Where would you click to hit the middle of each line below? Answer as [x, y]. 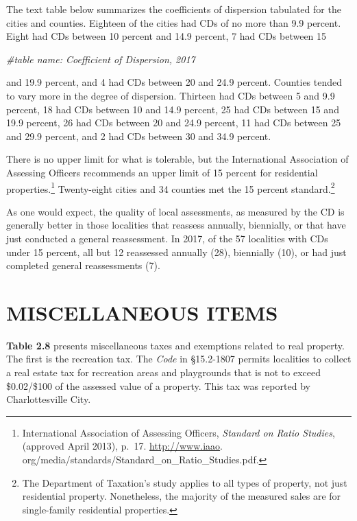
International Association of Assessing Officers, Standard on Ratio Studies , [178, 432]
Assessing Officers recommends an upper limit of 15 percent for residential [162, 172]
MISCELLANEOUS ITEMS [142, 312]
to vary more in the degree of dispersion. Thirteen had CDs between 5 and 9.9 [171, 95]
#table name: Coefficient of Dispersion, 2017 [101, 59]
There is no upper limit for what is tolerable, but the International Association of [177, 159]
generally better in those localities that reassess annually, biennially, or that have [176, 225]
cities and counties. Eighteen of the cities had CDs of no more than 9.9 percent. [174, 22]
